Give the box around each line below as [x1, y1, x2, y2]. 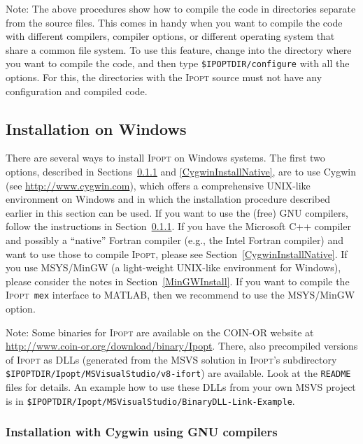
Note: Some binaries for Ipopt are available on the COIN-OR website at [6, 324, 314, 339]
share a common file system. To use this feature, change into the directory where [6, 42, 352, 57]
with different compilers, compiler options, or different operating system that [6, 29, 335, 43]
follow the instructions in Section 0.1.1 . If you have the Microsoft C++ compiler [6, 219, 351, 234]
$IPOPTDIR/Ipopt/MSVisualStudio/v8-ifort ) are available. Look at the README [6, 366, 351, 380]
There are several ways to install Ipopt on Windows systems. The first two [6, 150, 325, 165]
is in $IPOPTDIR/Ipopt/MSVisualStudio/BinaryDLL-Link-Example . [6, 393, 295, 408]
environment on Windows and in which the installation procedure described [6, 192, 330, 206]
